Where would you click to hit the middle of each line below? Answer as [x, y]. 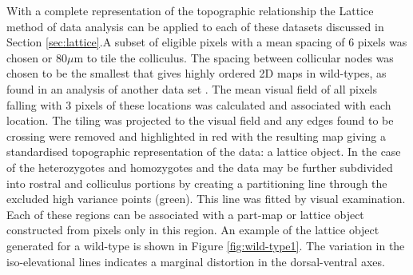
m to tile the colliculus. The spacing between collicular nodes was [234, 57]
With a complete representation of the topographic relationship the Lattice [190, 10]
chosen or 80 [37, 57]
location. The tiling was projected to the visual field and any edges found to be [200, 120]
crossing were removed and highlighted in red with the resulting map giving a [196, 136]
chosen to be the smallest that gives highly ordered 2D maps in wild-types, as [197, 73]
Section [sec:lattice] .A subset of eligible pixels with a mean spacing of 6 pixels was [207, 42]
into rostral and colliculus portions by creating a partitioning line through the [197, 183]
